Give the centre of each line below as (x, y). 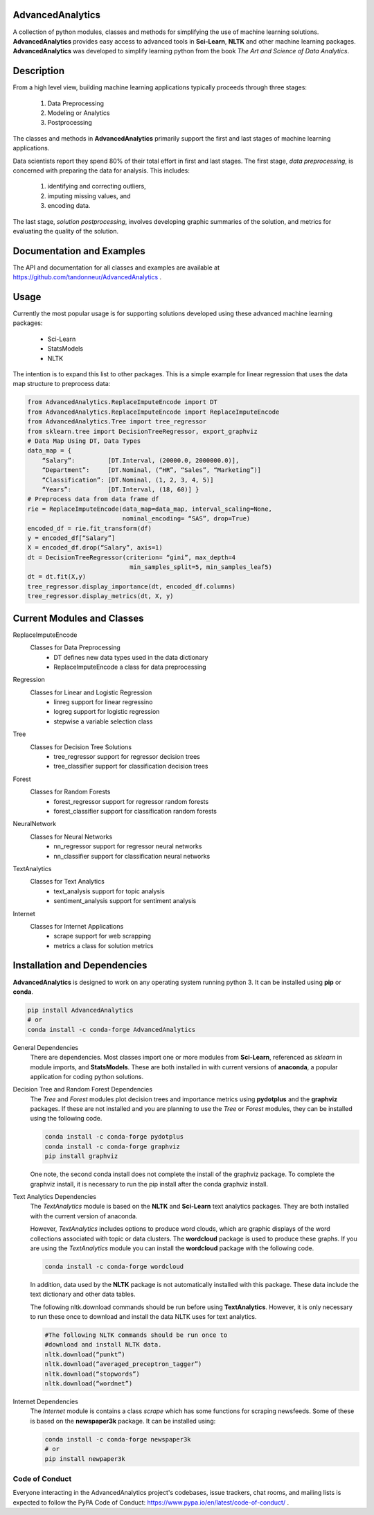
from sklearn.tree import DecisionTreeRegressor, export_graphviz (142, 431)
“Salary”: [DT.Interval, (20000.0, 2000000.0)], (141, 460)
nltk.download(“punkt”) (85, 1354)
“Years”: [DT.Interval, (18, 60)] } (121, 489)
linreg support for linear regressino (103, 702)
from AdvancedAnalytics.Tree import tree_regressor (117, 422)
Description (39, 71)
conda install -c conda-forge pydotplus (114, 1137)
